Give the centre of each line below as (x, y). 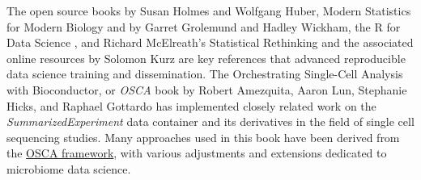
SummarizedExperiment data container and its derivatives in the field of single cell (210, 121)
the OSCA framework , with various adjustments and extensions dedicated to (197, 153)
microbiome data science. (69, 168)
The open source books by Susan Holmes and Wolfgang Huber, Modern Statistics (209, 10)
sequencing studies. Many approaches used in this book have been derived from (203, 137)
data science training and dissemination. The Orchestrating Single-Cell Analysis (205, 74)
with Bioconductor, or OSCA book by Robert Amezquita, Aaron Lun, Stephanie (207, 89)
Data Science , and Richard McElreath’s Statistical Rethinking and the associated (210, 42)
